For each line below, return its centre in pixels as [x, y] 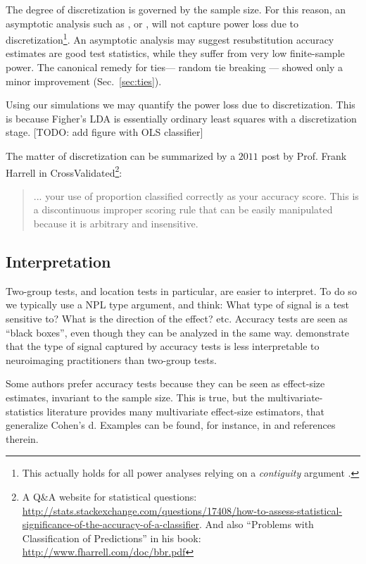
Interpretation [58, 262]
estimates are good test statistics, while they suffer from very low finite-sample [175, 53]
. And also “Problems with [256, 524]
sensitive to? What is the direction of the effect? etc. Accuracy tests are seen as [177, 319]
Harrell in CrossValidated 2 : [64, 171]
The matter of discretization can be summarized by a [121, 156]
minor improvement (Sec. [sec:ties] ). [84, 81]
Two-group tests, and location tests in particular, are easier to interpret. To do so [181, 290]
